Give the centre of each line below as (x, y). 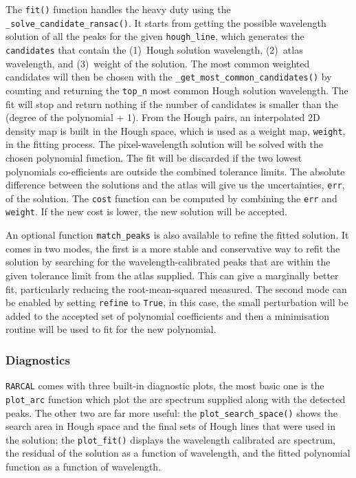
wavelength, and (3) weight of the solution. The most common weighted (158, 63)
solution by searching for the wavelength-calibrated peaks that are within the (168, 262)
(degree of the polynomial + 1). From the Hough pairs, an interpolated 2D (163, 117)
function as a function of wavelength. (84, 467)
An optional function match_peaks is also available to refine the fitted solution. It (177, 235)
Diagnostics (38, 359)
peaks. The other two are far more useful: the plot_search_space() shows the (171, 412)
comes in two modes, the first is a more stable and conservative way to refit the (173, 248)
